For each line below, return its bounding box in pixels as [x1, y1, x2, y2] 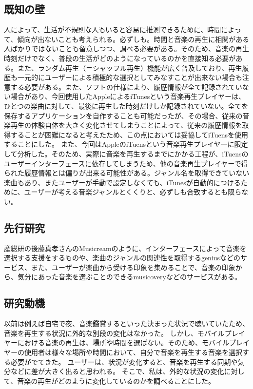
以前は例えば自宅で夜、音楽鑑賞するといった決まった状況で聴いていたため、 [4, 318, 250, 329]
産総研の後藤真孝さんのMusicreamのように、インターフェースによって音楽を [4, 243, 247, 253]
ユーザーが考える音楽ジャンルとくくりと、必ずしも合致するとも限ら [24, 187, 242, 197]
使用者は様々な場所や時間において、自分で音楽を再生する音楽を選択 [24, 347, 242, 357]
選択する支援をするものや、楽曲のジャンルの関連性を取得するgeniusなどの [4, 253, 241, 263]
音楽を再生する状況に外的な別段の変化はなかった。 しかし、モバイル [4, 328, 225, 338]
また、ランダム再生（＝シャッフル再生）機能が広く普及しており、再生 [17, 62, 242, 73]
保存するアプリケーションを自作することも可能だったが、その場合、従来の [4, 110, 243, 120]
